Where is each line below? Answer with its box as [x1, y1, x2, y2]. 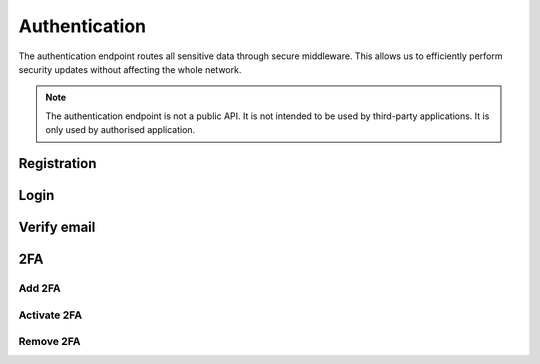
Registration [18, 155, 97, 172]
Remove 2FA [18, 335, 81, 349]
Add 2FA [18, 281, 61, 295]
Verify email [18, 218, 96, 235]
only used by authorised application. [45, 124, 196, 136]
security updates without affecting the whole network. [18, 63, 242, 75]
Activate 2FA [18, 308, 83, 322]
